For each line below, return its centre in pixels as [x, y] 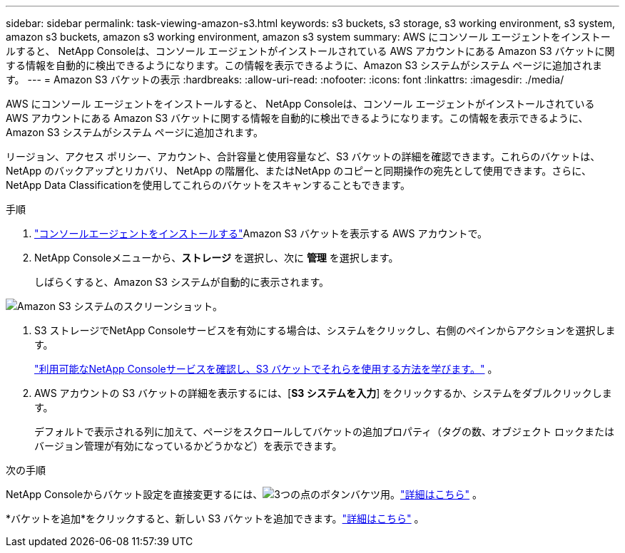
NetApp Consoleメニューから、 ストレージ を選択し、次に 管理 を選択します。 [217, 258]
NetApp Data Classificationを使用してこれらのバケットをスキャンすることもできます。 [208, 185]
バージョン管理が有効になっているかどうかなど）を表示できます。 [188, 446]
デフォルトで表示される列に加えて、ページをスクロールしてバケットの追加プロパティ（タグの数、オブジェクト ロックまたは [324, 431]
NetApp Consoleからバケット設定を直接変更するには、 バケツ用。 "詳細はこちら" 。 [244, 494]
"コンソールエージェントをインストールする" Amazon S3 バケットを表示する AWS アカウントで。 [261, 233]
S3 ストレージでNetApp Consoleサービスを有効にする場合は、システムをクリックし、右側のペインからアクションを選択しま [325, 330]
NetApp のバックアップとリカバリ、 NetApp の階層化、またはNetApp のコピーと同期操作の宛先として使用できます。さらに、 [299, 171]
